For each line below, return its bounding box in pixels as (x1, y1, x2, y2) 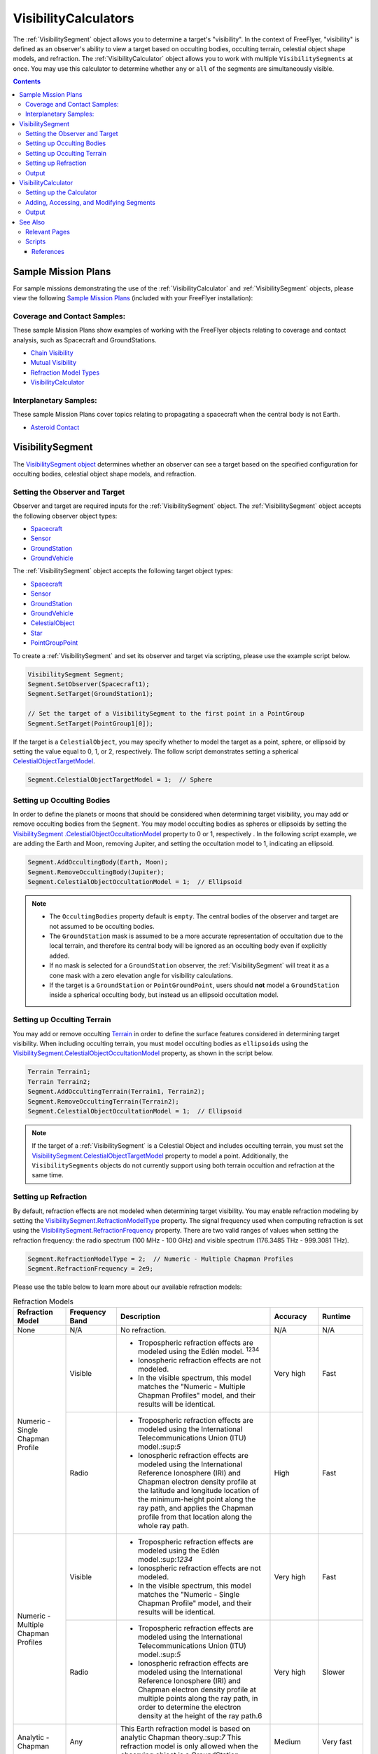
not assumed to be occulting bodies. (49, 922, 155, 930)
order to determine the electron (137, 1702, 241, 1712)
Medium (274, 1737, 301, 1747)
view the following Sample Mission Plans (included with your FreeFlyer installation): (13, 294, 253, 302)
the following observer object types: (13, 511, 118, 520)
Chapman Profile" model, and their (137, 1598, 252, 1608)
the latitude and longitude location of (137, 1486, 259, 1496)
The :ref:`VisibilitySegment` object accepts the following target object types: (13, 567, 233, 575)
